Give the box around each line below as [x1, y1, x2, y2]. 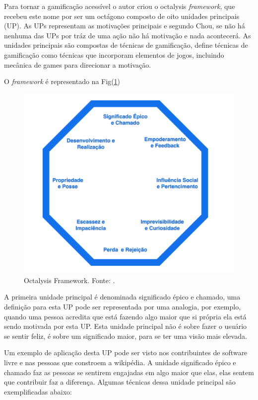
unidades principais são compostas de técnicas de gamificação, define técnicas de [4, 40, 248, 50]
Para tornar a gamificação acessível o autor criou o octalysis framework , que [4, 1, 235, 11]
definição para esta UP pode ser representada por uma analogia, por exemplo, [4, 301, 241, 311]
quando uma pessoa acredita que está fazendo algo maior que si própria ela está [4, 311, 247, 321]
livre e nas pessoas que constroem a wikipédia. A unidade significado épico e [4, 357, 236, 367]
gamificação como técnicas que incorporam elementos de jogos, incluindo [4, 49, 224, 60]
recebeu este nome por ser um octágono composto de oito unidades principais [4, 10, 240, 21]
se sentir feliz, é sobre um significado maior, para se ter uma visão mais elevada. [4, 330, 247, 341]
